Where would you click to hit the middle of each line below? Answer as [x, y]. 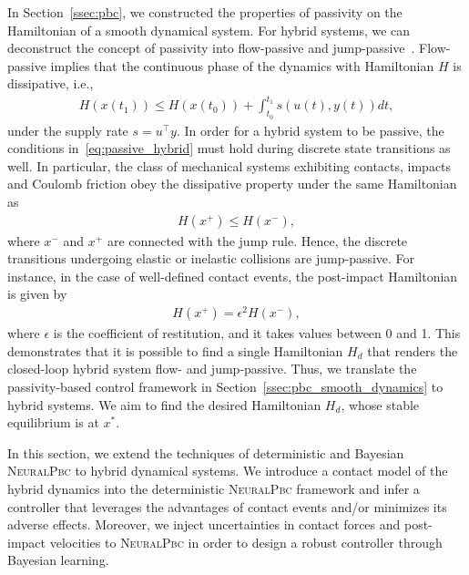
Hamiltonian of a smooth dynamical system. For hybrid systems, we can [209, 30]
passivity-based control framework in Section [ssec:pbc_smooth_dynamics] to [225, 386]
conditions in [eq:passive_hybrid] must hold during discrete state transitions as [229, 148]
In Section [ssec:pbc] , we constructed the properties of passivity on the [205, 12]
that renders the [413, 350]
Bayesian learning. [58, 560]
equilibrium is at [53, 422]
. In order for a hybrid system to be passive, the [310, 130]
